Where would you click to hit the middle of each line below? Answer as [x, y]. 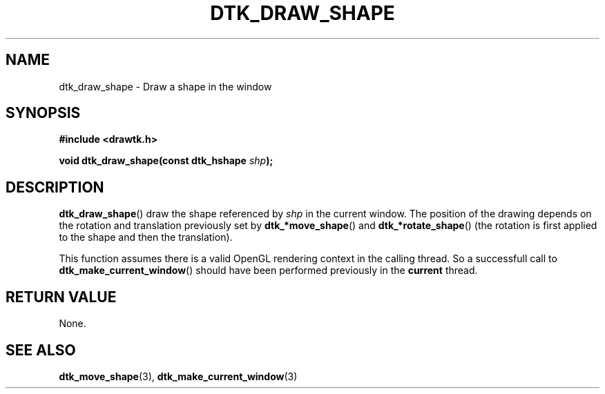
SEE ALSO [41, 350]
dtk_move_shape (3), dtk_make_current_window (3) [178, 376]
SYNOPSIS [43, 113]
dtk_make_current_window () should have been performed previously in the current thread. [268, 270]
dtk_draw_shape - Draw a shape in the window [165, 86]
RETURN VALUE [61, 297]
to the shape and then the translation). [146, 237]
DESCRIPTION [55, 187]
